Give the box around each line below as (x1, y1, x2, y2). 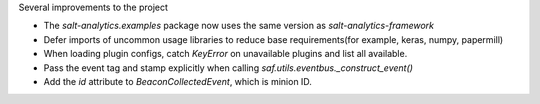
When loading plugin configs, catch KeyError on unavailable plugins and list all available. (43, 48, 408, 60)
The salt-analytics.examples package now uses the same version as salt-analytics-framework (43, 20, 435, 32)
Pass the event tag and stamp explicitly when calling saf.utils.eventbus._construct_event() (43, 61, 414, 74)
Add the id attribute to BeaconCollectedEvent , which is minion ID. (43, 75, 312, 87)
